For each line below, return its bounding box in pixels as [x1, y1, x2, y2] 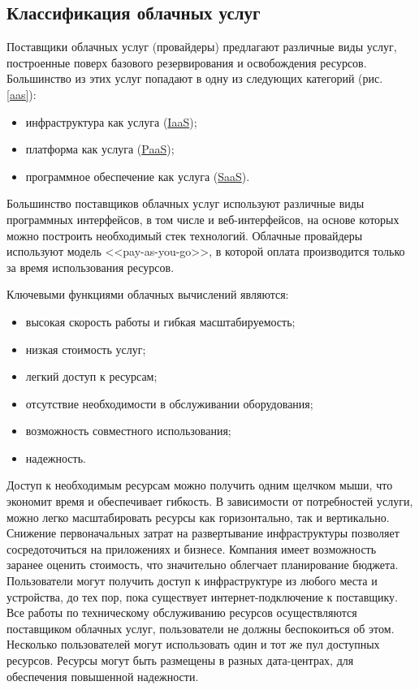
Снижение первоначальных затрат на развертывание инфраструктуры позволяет [6, 524, 400, 541]
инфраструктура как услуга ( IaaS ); [25, 113, 197, 130]
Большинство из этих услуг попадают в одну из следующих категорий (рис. [6, 70, 383, 87]
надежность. [25, 449, 86, 466]
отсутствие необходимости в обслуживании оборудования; [25, 395, 313, 412]
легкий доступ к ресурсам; [25, 368, 158, 385]
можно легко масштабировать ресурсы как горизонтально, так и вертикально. [6, 508, 390, 525]
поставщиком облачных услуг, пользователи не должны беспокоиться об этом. [6, 619, 395, 636]
